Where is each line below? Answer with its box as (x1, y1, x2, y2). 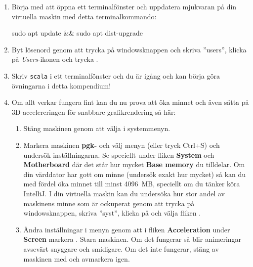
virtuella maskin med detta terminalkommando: (11, 11, 157, 21)
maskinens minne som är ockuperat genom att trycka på (23, 198, 195, 208)
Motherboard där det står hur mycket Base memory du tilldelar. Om (23, 159, 245, 170)
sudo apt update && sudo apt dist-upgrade (11, 28, 143, 38)
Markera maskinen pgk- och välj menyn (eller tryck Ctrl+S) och (23, 140, 220, 150)
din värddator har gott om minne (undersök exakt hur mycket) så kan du (23, 169, 246, 179)
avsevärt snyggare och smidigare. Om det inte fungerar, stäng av (23, 243, 219, 254)
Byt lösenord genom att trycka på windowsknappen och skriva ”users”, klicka (11, 44, 247, 54)
